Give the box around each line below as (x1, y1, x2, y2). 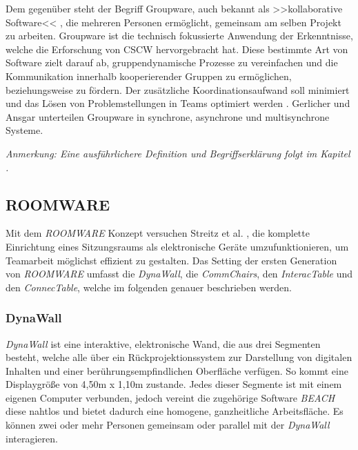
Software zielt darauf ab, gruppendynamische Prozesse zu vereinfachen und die (6, 55, 338, 70)
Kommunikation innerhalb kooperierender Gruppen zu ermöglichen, (6, 68, 292, 83)
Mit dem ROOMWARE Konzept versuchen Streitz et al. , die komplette (6, 226, 310, 240)
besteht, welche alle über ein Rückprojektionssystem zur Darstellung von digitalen (6, 350, 352, 364)
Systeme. (6, 123, 43, 137)
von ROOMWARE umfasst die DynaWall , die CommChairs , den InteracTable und (6, 266, 353, 281)
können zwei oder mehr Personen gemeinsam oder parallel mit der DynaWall (6, 418, 330, 432)
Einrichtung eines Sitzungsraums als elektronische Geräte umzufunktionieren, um (6, 239, 349, 253)
